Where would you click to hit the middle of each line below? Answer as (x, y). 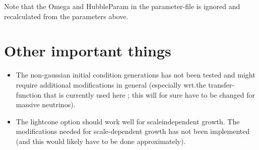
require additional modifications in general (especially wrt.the (111, 84)
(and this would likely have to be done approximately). (101, 141)
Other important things (88, 51)
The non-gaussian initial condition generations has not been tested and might (136, 75)
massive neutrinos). (46, 104)
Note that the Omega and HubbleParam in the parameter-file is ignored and (122, 6)
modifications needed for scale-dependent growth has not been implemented (133, 131)
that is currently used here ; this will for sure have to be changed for (149, 94)
